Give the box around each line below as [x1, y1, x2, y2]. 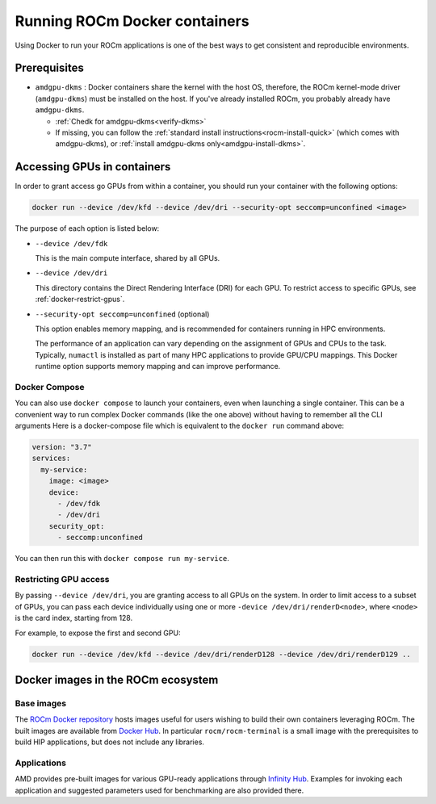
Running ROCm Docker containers [15, 12, 249, 30]
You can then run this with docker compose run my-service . [15, 554, 229, 563]
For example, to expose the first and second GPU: [15, 628, 181, 638]
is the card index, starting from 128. [15, 613, 133, 623]
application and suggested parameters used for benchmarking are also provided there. [15, 785, 304, 795]
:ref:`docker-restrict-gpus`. [35, 295, 125, 304]
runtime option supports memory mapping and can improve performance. [35, 362, 281, 371]
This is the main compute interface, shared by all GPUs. [35, 253, 220, 263]
